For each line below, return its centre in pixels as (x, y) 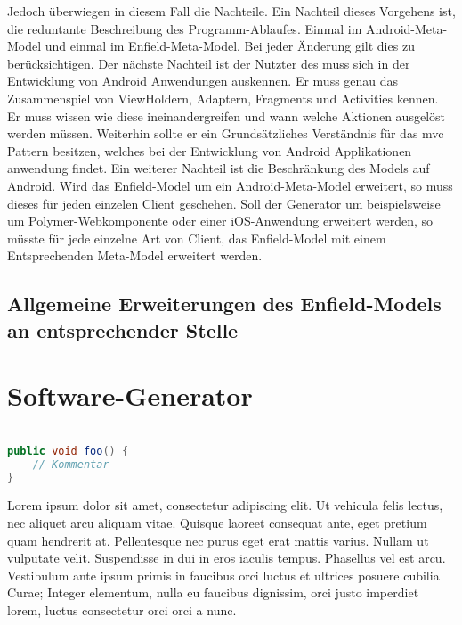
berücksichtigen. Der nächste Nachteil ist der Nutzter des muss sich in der (209, 63)
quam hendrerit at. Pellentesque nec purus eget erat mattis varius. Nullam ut (218, 540)
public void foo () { (68, 451)
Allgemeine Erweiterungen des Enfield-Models (224, 304)
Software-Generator (130, 395)
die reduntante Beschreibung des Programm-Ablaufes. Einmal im (185, 28)
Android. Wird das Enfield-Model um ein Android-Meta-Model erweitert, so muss (230, 185)
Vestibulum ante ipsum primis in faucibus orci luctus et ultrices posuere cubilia (223, 575)
